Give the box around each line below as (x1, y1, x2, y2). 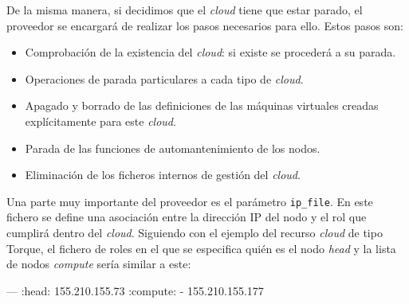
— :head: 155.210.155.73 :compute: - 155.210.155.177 (6, 282, 264, 298)
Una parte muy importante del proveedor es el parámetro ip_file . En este (6, 193, 373, 209)
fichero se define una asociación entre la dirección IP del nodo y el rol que (6, 209, 367, 225)
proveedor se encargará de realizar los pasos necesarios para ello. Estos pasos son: (6, 17, 403, 33)
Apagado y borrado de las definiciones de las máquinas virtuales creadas (25, 97, 379, 114)
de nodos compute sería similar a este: (6, 255, 191, 272)
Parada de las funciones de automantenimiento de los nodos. (25, 139, 321, 156)
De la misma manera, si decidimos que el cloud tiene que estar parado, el (6, 2, 363, 18)
